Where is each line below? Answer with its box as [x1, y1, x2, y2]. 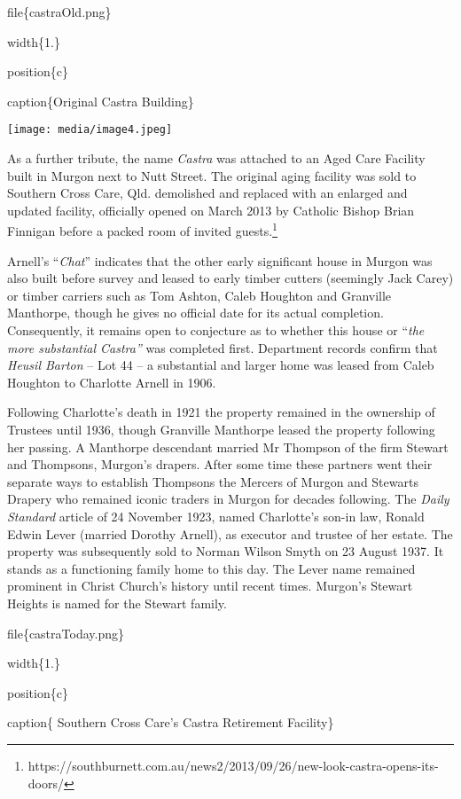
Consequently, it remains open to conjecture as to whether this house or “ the [7, 321, 425, 340]
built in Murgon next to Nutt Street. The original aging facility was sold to [7, 166, 417, 184]
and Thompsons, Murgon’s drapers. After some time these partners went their [7, 455, 433, 474]
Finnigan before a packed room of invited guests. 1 [7, 219, 277, 240]
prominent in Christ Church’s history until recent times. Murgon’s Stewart [7, 576, 413, 595]
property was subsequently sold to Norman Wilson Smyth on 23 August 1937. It [7, 542, 444, 560]
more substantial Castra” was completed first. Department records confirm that [7, 338, 438, 356]
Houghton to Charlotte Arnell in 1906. [7, 372, 216, 391]
